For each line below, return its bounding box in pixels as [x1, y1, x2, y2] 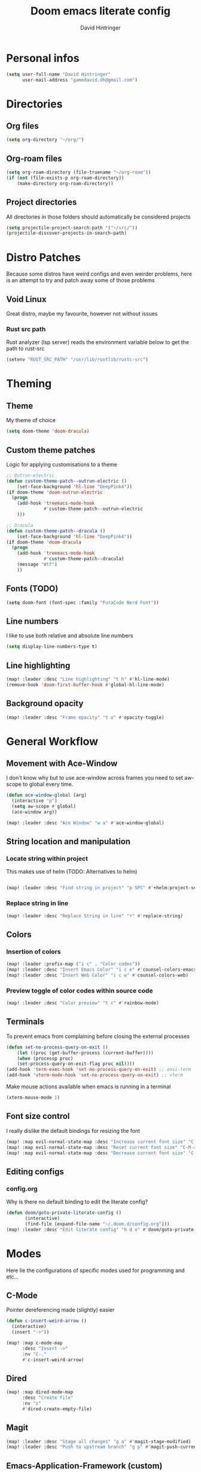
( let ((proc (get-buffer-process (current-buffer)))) [17, 1049, 154, 1056]
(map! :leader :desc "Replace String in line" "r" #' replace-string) [6, 912, 184, 919]
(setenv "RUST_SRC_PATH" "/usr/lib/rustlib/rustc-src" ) [6, 357, 148, 363]
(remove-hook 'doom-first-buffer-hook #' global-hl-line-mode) [6, 681, 165, 688]
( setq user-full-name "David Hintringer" [6, 71, 111, 77]
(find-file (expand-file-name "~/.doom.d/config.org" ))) [25, 1220, 170, 1227]
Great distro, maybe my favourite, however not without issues [6, 310, 158, 318]
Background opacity [6, 698, 84, 709]
